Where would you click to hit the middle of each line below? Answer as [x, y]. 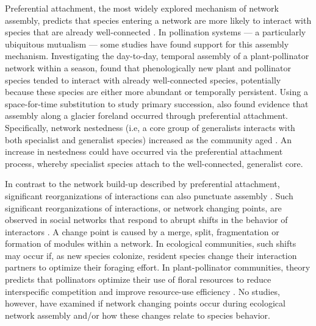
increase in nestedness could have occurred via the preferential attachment [144, 151]
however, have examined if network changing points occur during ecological [145, 303]
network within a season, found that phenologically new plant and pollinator [148, 67]
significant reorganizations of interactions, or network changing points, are [143, 207]
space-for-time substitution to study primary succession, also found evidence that [157, 103]
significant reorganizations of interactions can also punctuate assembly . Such [149, 195]
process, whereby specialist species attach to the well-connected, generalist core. [154, 163]
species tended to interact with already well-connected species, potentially [143, 80]
